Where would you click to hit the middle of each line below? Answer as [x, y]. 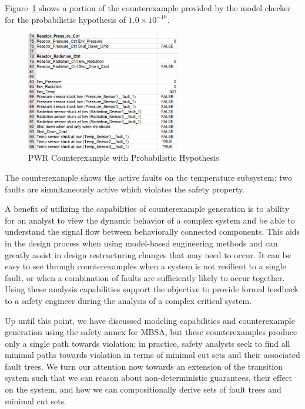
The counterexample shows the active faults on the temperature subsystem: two [148, 177]
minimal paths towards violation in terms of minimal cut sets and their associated [152, 355]
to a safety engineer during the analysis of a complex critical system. [128, 300]
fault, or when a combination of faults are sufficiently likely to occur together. [145, 277]
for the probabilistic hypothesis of [66, 19]
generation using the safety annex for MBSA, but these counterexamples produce [151, 332]
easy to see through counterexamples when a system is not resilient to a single [145, 266]
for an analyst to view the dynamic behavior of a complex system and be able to [150, 220]
